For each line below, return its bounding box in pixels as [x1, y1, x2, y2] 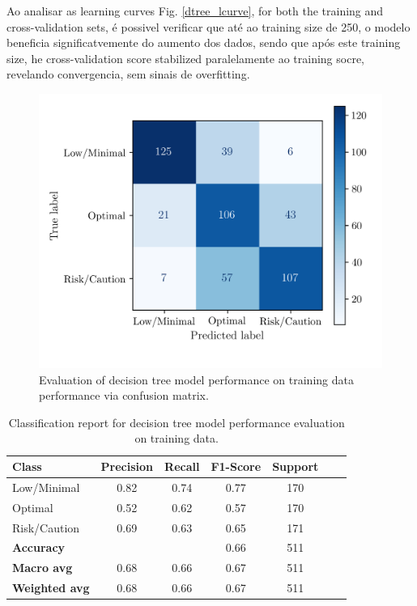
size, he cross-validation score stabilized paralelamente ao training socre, [6, 49, 365, 66]
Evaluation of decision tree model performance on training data [39, 371, 354, 388]
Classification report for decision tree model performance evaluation [8, 413, 345, 430]
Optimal [12, 498, 53, 515]
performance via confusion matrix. [39, 387, 209, 404]
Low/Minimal [12, 478, 80, 495]
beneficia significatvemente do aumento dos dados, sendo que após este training [6, 34, 401, 51]
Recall [164, 458, 200, 475]
